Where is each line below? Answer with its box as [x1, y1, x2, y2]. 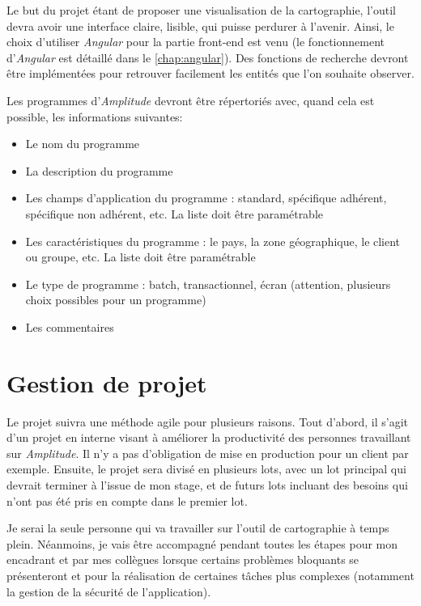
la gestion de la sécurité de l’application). [6, 583, 211, 600]
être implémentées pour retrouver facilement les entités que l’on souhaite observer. [6, 65, 415, 82]
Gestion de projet [6, 366, 207, 399]
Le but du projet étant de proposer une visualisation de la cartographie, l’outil [6, 2, 396, 18]
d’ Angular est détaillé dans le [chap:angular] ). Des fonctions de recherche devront [6, 49, 409, 66]
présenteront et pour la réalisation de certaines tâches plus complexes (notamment [6, 566, 415, 583]
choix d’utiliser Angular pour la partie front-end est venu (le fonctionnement [6, 33, 385, 50]
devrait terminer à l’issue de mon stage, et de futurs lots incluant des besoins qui [6, 477, 408, 493]
